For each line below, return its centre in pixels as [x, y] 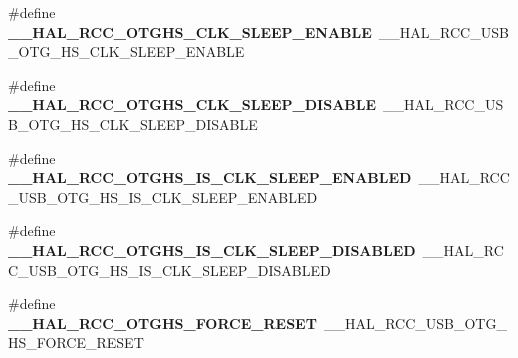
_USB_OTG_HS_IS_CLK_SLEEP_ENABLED [163, 196]
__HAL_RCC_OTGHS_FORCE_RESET [162, 322]
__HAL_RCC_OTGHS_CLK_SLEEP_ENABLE [190, 31]
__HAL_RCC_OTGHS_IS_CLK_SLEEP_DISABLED [212, 249]
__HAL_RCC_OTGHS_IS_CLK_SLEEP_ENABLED [210, 177]
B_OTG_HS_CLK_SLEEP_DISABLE [133, 123]
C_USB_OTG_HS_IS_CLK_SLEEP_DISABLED [169, 269]
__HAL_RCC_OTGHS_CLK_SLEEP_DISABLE [192, 104]
